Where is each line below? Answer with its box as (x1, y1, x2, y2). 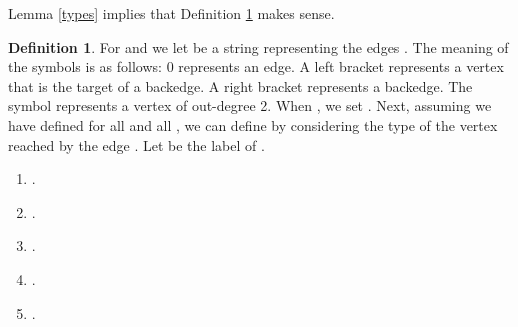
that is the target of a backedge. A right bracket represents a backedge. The (8, 75, 473, 96)
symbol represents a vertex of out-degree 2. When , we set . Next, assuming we (8, 95, 492, 116)
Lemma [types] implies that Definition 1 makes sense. (8, 3, 335, 23)
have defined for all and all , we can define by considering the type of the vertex (8, 114, 498, 135)
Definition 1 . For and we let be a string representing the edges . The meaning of (8, 36, 509, 57)
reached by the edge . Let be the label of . (8, 134, 265, 155)
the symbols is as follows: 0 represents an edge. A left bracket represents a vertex (8, 56, 504, 77)
